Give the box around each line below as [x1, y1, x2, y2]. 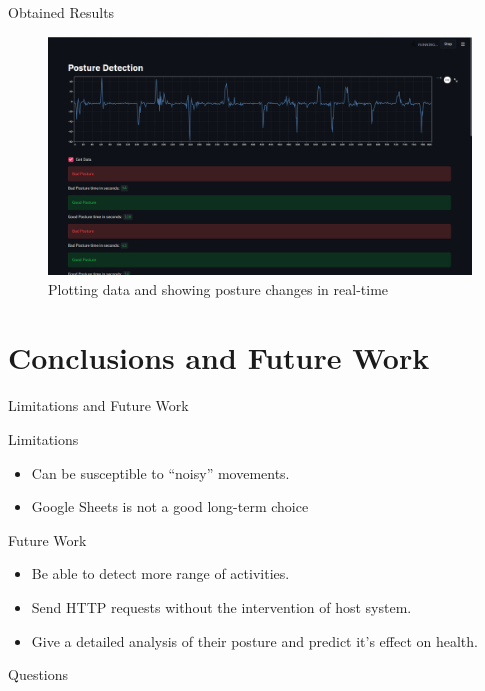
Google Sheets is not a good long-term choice [31, 496, 309, 517]
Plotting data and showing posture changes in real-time [48, 278, 389, 299]
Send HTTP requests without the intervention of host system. [31, 596, 412, 617]
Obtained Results [8, 2, 115, 22]
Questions [8, 664, 69, 685]
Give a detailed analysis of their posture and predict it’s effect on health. [31, 630, 478, 651]
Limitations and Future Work [8, 395, 189, 416]
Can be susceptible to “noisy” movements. [31, 462, 290, 483]
